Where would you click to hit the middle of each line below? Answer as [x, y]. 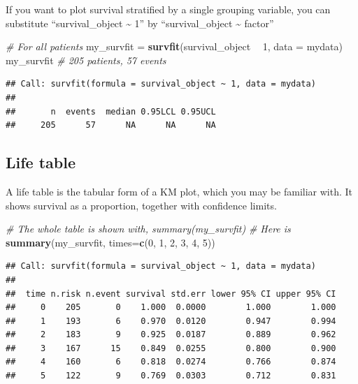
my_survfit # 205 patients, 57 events [86, 60]
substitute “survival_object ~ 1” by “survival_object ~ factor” [140, 23]
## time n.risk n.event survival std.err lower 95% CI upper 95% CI [171, 294]
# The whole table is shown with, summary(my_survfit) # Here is [148, 229]
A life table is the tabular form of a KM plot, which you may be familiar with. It [179, 191]
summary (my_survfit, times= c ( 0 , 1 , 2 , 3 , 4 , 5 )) [110, 242]
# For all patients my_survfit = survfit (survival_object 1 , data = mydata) [174, 46]
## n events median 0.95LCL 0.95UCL [111, 111]
